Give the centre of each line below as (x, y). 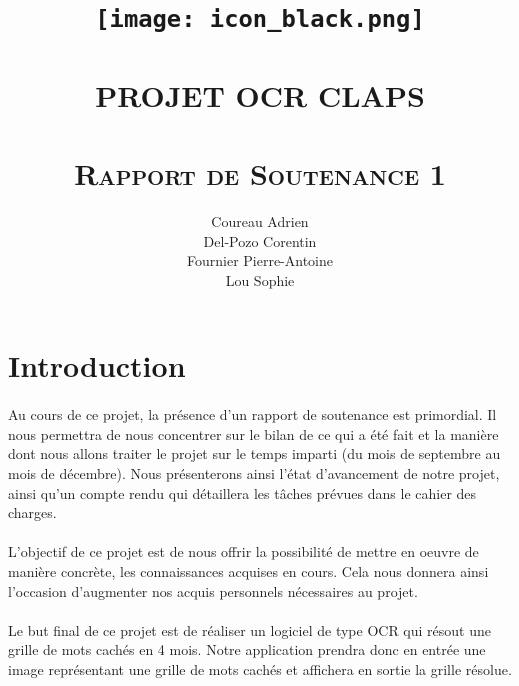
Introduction (97, 365)
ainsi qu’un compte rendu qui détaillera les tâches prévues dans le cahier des (242, 492)
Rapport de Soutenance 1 (260, 173)
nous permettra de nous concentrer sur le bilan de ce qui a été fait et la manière (253, 433)
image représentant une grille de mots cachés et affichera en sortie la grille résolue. (260, 668)
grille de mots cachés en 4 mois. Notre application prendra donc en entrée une (247, 649)
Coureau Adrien (260, 221)
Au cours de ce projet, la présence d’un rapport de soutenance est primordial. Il (252, 414)
